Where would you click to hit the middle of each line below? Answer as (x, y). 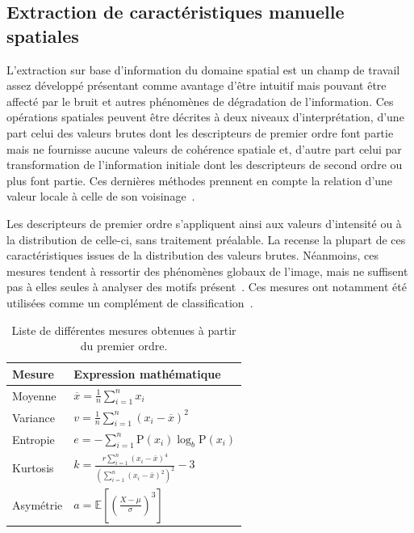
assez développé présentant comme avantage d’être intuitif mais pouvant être (197, 85)
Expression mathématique (147, 373)
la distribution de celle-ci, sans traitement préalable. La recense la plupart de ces (206, 239)
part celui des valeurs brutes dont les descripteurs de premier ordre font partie (200, 132)
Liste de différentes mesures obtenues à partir (124, 330)
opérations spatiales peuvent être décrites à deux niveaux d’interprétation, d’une (205, 117)
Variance (33, 417)
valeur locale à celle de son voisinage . (101, 196)
